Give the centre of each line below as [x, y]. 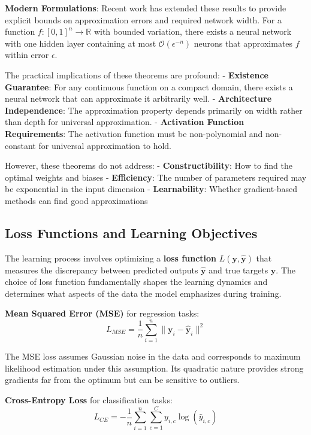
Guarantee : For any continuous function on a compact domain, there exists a [149, 86]
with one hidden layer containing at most [81, 43]
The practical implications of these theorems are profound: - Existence [137, 74]
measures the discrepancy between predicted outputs [102, 270]
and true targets [238, 270]
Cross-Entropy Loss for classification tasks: [89, 399]
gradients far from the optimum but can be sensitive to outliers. [122, 380]
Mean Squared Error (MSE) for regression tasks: [102, 313]
